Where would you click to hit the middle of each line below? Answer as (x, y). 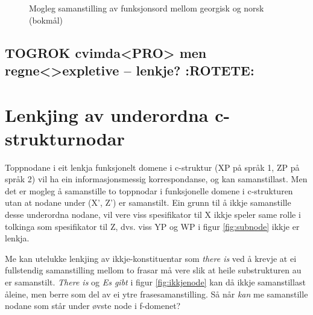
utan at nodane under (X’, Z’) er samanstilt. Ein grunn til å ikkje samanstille (148, 202)
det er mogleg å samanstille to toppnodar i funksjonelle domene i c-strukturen (149, 190)
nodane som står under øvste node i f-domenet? (93, 306)
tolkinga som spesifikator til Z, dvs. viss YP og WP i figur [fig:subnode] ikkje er (152, 226)
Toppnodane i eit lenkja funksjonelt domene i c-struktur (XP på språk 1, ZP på (152, 167)
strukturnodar (65, 138)
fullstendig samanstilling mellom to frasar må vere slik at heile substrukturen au (153, 270)
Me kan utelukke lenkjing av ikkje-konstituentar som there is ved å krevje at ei (151, 258)
